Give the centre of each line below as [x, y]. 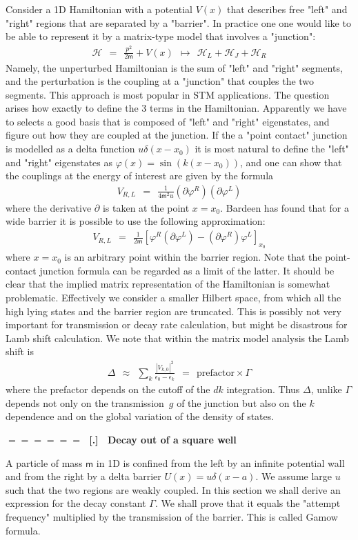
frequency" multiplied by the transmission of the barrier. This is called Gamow [172, 516]
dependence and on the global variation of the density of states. [140, 416]
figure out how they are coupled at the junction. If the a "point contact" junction [177, 135]
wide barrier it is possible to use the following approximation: [136, 221]
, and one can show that [291, 162]
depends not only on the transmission [85, 402]
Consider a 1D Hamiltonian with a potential [99, 9]
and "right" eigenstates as [59, 162]
